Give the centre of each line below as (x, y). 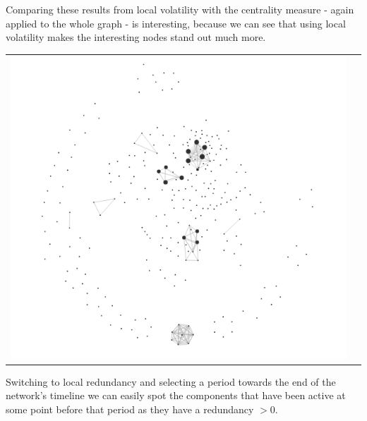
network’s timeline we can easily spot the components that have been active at (176, 395)
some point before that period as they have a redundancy (130, 409)
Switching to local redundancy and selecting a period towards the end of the (171, 381)
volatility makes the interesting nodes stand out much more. (136, 37)
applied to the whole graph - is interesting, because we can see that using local (176, 23)
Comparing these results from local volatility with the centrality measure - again (180, 9)
